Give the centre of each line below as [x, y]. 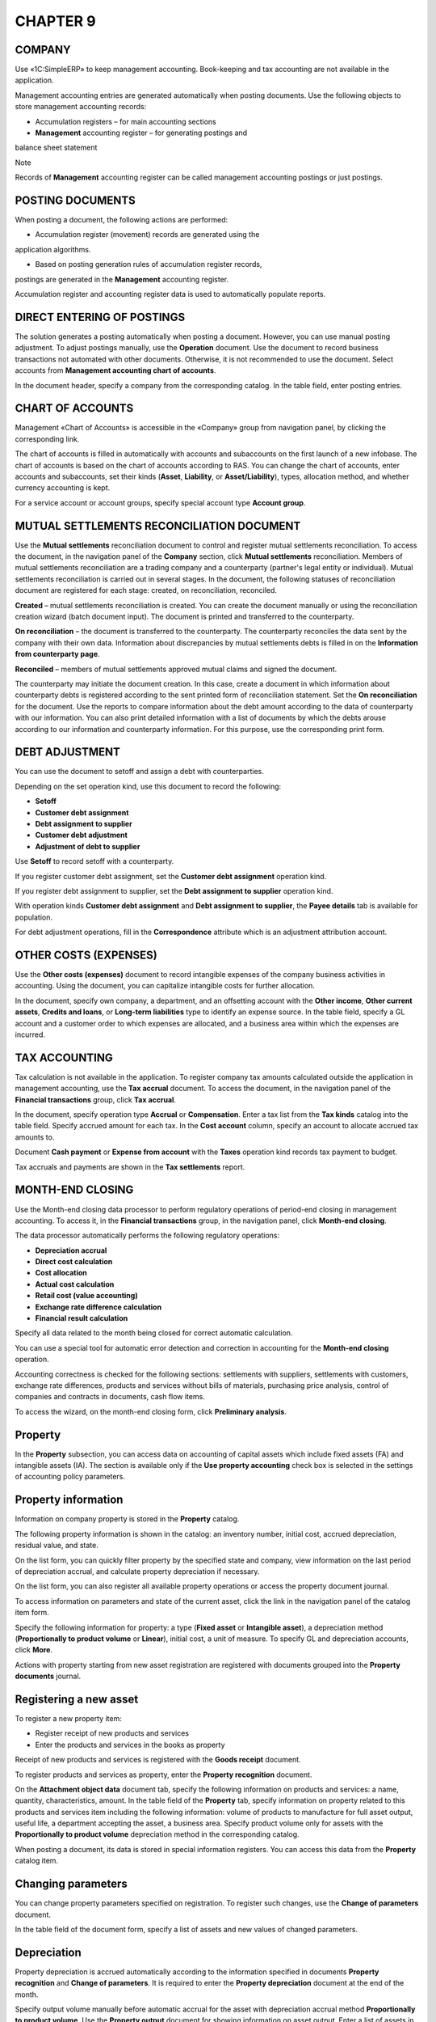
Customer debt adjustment [82, 835]
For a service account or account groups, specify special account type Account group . [160, 502]
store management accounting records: [81, 107]
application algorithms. [53, 249]
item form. [32, 1613]
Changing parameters [71, 1884]
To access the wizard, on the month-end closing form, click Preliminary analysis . [151, 1411]
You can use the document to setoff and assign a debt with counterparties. [139, 772]
